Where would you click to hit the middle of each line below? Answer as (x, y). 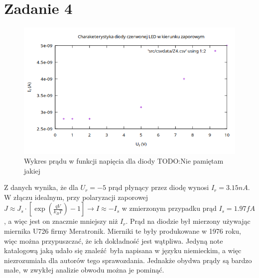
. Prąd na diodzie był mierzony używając (188, 221)
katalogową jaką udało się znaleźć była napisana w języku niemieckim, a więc (123, 250)
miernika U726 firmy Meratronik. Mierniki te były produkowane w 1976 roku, (123, 231)
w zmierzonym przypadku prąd (169, 208)
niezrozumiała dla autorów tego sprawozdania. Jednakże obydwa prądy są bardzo (128, 260)
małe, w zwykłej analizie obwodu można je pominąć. (84, 270)
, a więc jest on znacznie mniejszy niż (61, 221)
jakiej (32, 170)
